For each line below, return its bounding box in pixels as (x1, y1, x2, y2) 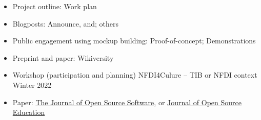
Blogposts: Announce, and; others (12, 18, 119, 29)
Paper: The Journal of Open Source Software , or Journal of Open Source (12, 97, 242, 107)
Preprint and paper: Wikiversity (12, 52, 114, 63)
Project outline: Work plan (12, 1, 97, 11)
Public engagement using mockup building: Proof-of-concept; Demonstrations (12, 35, 256, 46)
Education (12, 107, 45, 117)
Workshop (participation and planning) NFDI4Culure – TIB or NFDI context (12, 69, 257, 80)
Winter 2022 (12, 79, 52, 90)
